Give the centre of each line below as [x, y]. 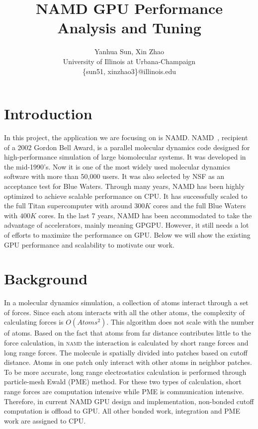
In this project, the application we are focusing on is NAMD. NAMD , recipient [126, 137]
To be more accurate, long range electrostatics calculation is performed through [125, 372]
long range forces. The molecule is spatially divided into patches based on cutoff [126, 352]
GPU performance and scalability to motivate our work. [89, 244]
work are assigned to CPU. [45, 420]
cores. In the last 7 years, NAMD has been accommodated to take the [145, 215]
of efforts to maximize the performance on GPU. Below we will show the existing [127, 234]
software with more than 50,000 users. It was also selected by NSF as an [114, 176]
